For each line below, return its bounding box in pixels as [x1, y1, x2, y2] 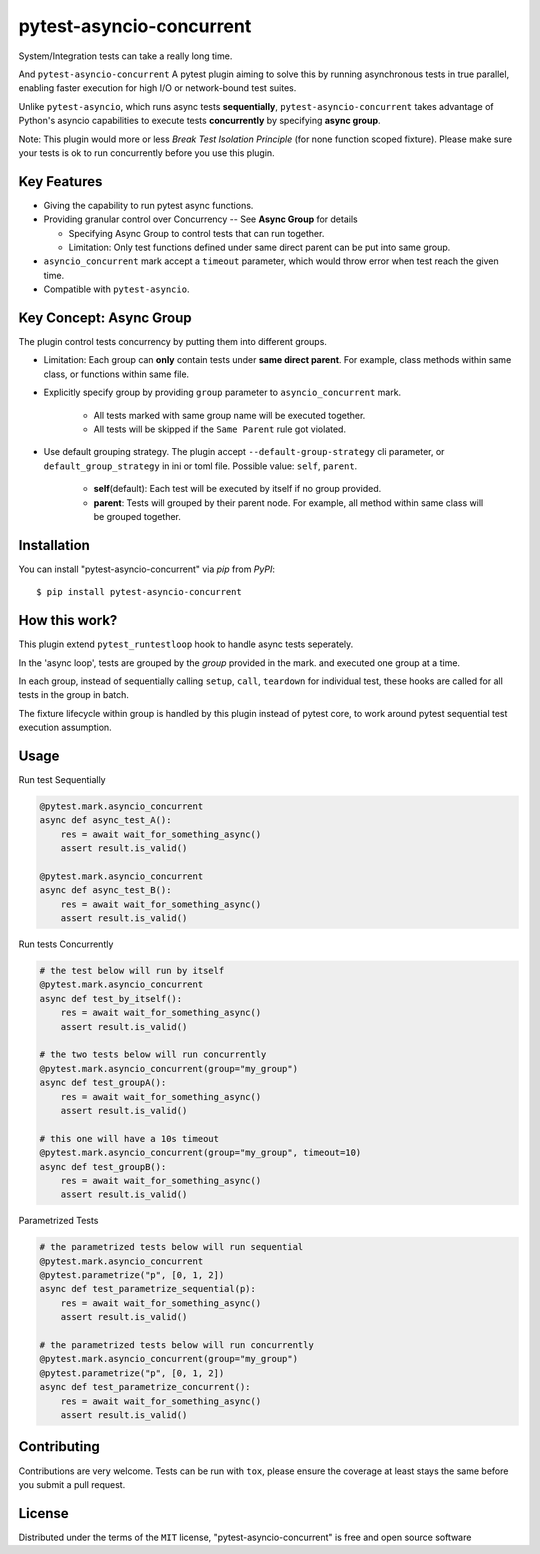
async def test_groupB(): [39, 1161, 167, 1172]
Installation [18, 536, 90, 554]
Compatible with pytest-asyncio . [43, 283, 190, 295]
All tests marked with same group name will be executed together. [93, 409, 366, 421]
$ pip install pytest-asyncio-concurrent [36, 586, 242, 598]
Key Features [18, 173, 103, 190]
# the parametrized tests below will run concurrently [39, 1340, 314, 1351]
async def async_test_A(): [39, 815, 172, 826]
